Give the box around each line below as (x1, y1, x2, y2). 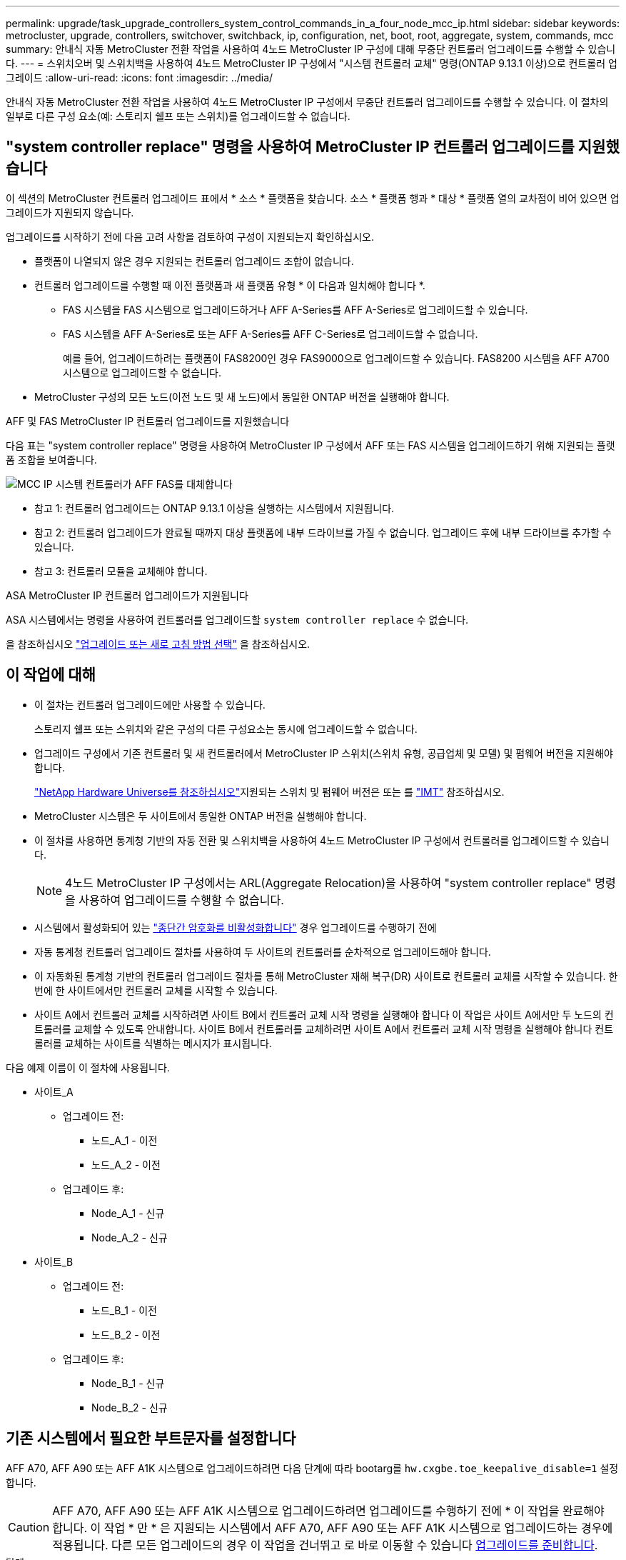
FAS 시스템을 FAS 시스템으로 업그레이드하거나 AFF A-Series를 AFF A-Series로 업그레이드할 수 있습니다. (63, 303, 528, 316)
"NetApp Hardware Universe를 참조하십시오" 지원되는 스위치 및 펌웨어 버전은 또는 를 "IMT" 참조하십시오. (34, 785, 505, 798)
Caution (8, 1519, 50, 1534)
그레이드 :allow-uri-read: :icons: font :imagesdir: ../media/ (6, 71, 273, 84)
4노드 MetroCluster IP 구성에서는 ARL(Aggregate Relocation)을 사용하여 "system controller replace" (65, 875, 592, 890)
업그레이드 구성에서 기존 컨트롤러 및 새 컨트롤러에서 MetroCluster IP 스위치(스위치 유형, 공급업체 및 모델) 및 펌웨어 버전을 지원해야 (34, 746, 613, 759)
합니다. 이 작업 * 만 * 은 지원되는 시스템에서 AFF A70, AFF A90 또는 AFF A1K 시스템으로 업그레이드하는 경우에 (52, 1520, 613, 1535)
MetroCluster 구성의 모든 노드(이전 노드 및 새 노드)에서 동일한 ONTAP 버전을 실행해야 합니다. (34, 390, 450, 403)
